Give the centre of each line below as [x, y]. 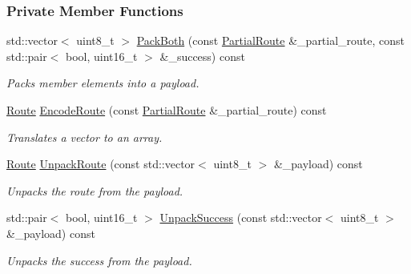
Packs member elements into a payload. [103, 83]
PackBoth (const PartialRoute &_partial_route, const [271, 40]
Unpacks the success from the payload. [99, 260]
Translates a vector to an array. [85, 137]
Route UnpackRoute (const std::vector [101, 164]
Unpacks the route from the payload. [95, 190]
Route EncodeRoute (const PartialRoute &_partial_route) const [167, 110]
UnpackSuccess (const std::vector [241, 218]
